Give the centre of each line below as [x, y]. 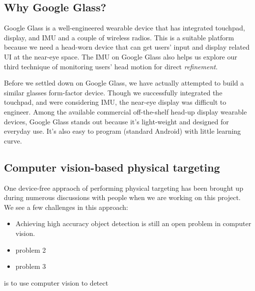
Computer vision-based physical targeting [112, 167]
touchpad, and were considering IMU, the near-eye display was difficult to [115, 102]
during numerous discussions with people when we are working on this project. [122, 197]
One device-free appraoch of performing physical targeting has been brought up [124, 188]
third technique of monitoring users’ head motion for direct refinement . [111, 66]
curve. [13, 140]
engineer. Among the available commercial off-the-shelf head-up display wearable [126, 111]
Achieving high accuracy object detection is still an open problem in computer [133, 223]
